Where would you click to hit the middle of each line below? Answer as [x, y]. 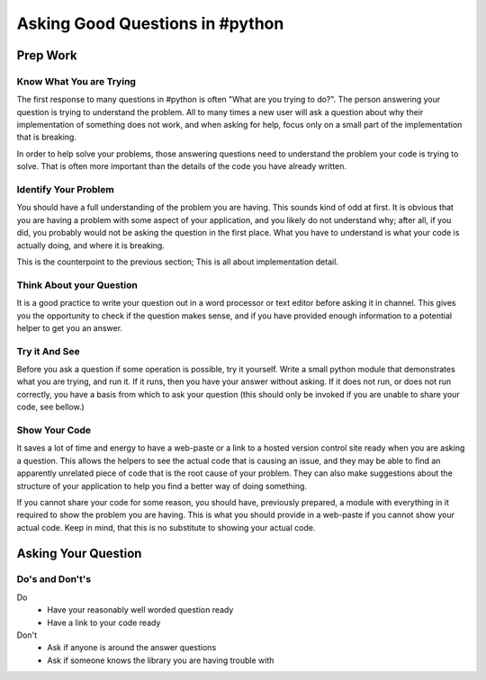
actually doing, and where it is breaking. [91, 245]
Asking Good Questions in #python [150, 23]
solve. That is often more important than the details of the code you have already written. [181, 166]
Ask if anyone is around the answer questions [132, 648]
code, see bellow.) [50, 407]
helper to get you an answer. [70, 327]
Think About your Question [77, 285]
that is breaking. [46, 137]
